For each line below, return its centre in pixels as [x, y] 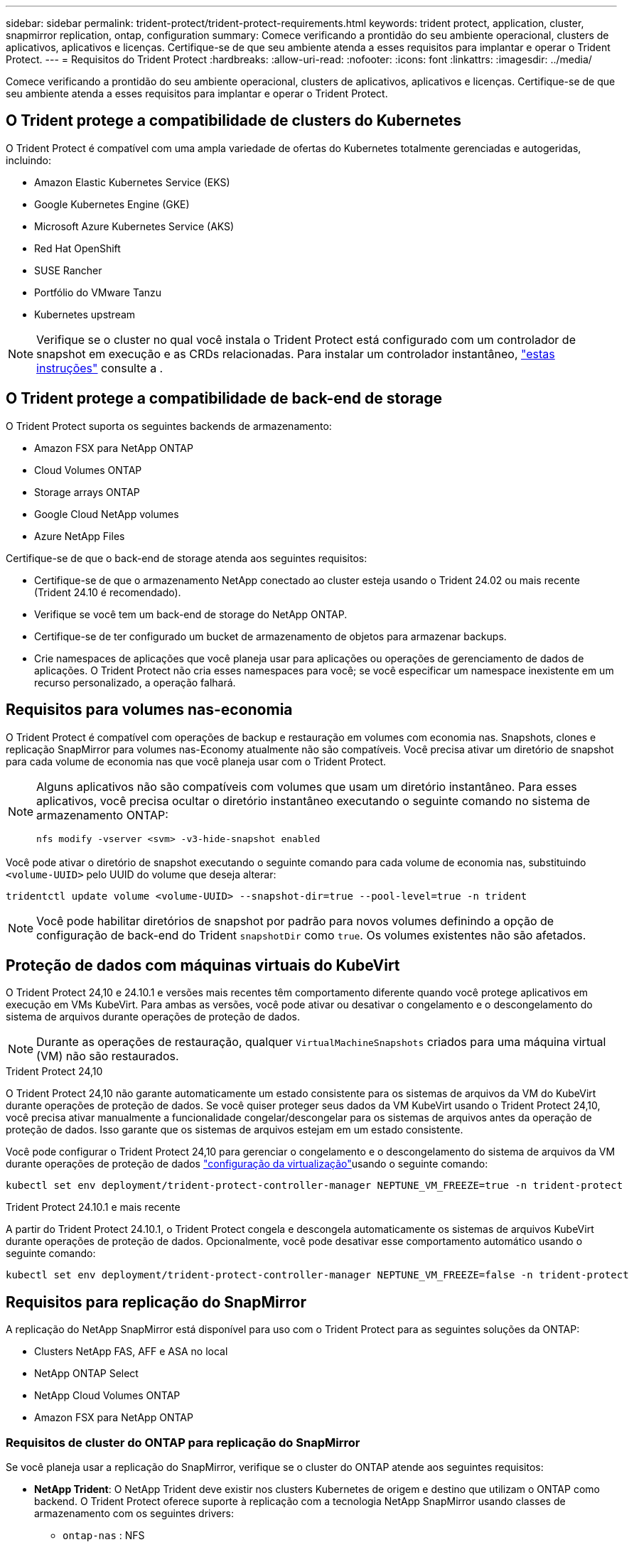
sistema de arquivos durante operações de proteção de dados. [153, 1017]
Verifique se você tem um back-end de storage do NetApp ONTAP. [191, 614]
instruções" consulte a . [100, 368]
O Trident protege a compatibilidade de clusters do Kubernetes [233, 121]
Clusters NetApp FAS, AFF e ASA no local [131, 1352]
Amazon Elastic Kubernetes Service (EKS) [132, 182]
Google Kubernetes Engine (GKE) [112, 204]
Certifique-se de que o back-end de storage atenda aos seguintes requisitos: [187, 558]
